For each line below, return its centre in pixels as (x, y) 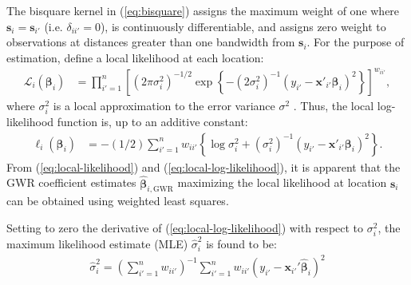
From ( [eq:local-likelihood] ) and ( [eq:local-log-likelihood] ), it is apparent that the (204, 166)
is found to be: (241, 244)
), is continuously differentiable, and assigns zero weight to (243, 26)
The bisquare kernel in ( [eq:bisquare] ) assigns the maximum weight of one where (203, 10)
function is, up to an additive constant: (152, 122)
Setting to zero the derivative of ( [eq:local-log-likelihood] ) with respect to (185, 227)
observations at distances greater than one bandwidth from (151, 42)
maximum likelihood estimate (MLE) (97, 244)
